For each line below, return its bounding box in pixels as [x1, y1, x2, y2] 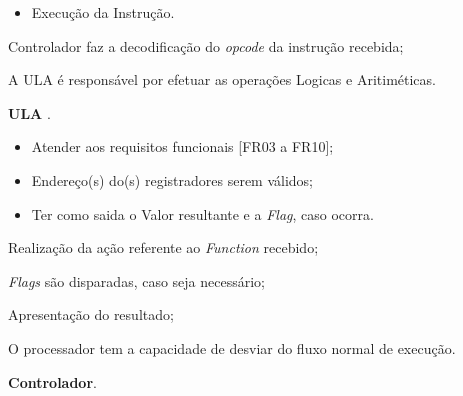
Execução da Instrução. [31, 2, 175, 22]
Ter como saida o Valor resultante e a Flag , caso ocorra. [31, 203, 374, 224]
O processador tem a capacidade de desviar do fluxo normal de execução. [8, 337, 456, 358]
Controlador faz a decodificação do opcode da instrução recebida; [8, 35, 404, 56]
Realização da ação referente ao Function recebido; [8, 237, 319, 258]
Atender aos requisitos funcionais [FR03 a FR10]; [31, 136, 334, 157]
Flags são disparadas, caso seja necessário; [8, 270, 266, 291]
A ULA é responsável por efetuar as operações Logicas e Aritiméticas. [8, 69, 436, 90]
